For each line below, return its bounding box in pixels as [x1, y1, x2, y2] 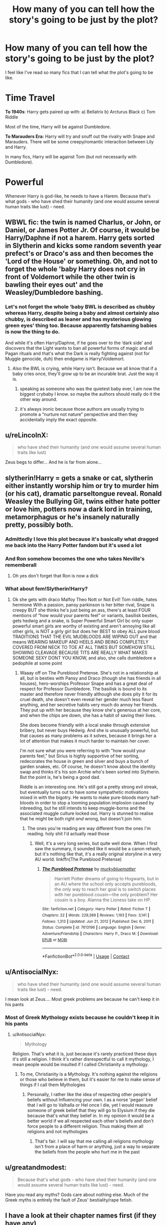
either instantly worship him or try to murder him [5, 481, 159, 490]
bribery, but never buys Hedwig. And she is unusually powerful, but [19, 727, 158, 733]
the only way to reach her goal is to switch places [54, 886, 156, 892]
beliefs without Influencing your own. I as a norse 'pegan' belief [27, 1097, 158, 1103]
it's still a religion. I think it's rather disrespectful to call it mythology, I [12, 1056, 154, 1062]
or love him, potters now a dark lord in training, [5, 505, 153, 513]
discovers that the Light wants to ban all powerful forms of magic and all [5, 345, 153, 351]
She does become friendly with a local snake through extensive [19, 722, 150, 728]
